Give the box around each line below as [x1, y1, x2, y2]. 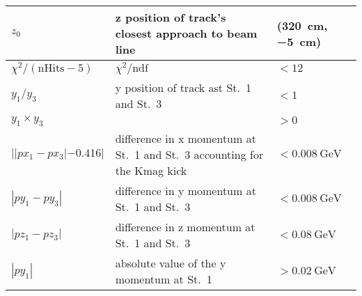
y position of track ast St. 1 [115, 79, 251, 95]
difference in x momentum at [115, 130, 256, 146]
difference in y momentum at [115, 182, 256, 198]
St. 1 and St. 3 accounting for [115, 146, 264, 162]
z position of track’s [115, 9, 226, 25]
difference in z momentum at [115, 218, 255, 235]
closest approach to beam [115, 25, 258, 41]
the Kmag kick [115, 162, 187, 178]
